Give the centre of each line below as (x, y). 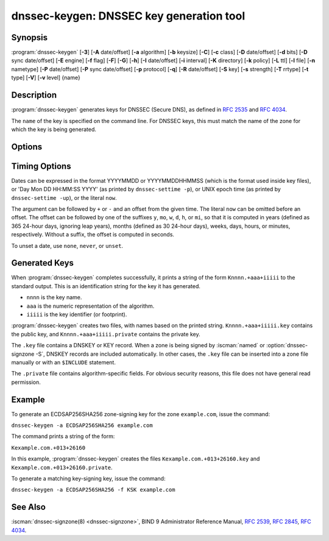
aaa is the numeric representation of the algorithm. (90, 306)
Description (34, 95)
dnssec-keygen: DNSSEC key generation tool (128, 16)
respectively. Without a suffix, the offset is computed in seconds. (93, 235)
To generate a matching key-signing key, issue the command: (88, 479)
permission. (26, 382)
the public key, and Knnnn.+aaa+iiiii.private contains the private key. (106, 334)
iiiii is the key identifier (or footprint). (77, 314)
